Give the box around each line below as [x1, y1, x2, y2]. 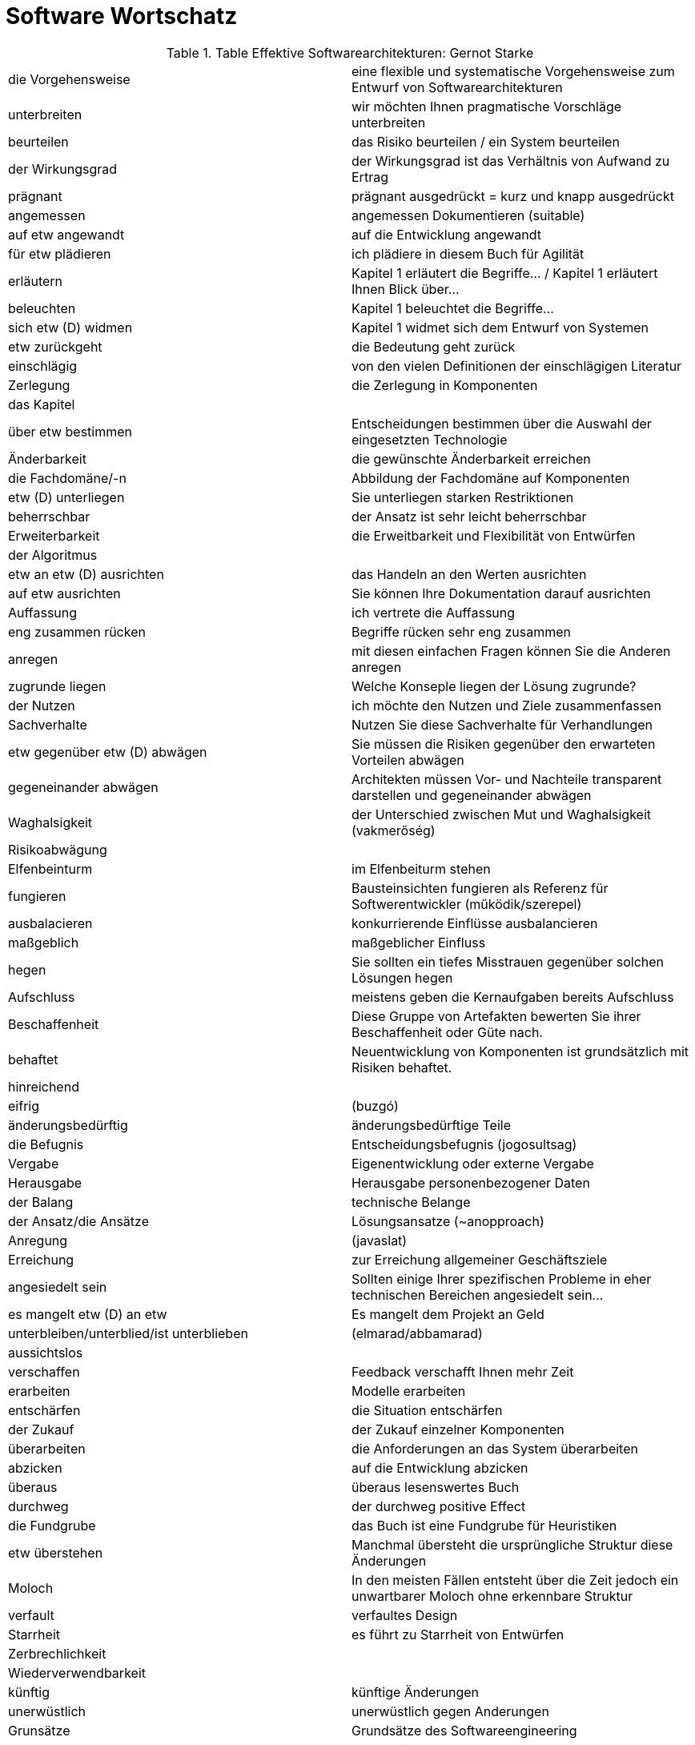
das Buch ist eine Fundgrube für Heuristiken [352, 1517, 617, 1534]
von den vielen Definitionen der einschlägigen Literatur [352, 357, 682, 374]
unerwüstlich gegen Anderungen [352, 1703, 549, 1719]
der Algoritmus [8, 546, 98, 563]
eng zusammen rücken [8, 623, 146, 640]
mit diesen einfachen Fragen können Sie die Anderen [352, 642, 671, 659]
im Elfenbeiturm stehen [352, 860, 491, 877]
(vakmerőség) [352, 822, 436, 838]
